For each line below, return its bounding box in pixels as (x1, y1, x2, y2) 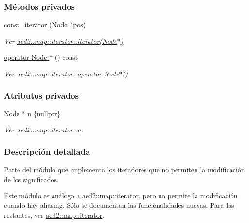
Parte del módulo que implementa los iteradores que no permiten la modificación (4, 165, 245, 175)
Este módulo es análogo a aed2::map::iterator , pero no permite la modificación (4, 190, 238, 201)
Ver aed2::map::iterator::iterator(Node (4, 36, 117, 46)
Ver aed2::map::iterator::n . (4, 125, 84, 135)
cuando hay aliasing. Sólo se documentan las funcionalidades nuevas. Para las (4, 200, 234, 210)
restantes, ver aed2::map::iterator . (4, 209, 105, 220)
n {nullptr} (27, 108, 61, 118)
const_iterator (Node (4, 19, 68, 30)
